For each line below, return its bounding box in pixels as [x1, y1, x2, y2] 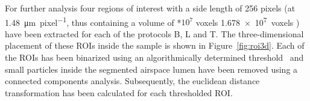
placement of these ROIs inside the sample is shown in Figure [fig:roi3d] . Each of [5, 39, 305, 52]
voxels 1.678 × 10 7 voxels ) [195, 14, 300, 28]
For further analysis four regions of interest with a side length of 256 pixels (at [5, 2, 296, 14]
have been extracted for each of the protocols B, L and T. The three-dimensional [5, 27, 304, 40]
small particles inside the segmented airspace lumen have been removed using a [5, 63, 298, 75]
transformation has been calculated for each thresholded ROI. [5, 86, 233, 99]
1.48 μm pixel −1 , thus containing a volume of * [5, 14, 182, 28]
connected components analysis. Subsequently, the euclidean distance [5, 75, 260, 87]
